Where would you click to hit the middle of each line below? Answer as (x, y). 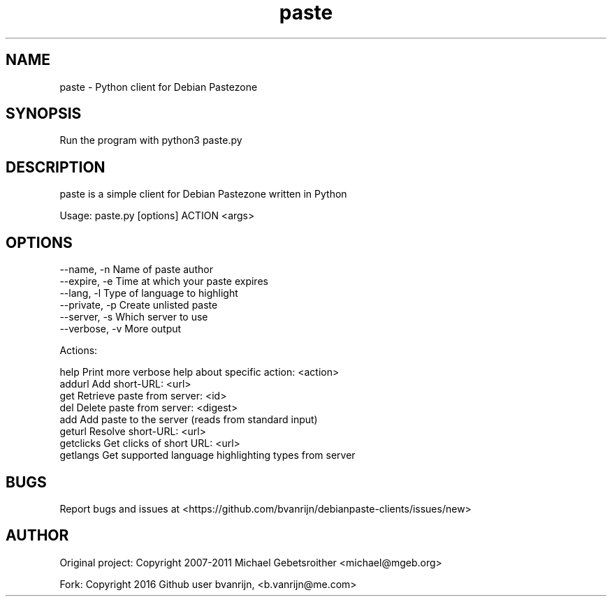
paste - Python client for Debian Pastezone (159, 87)
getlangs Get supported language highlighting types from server (207, 455)
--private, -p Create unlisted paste (139, 305)
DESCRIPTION (56, 167)
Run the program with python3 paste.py (151, 140)
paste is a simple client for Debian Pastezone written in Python (203, 194)
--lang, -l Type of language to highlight (149, 293)
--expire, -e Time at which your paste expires (164, 281)
